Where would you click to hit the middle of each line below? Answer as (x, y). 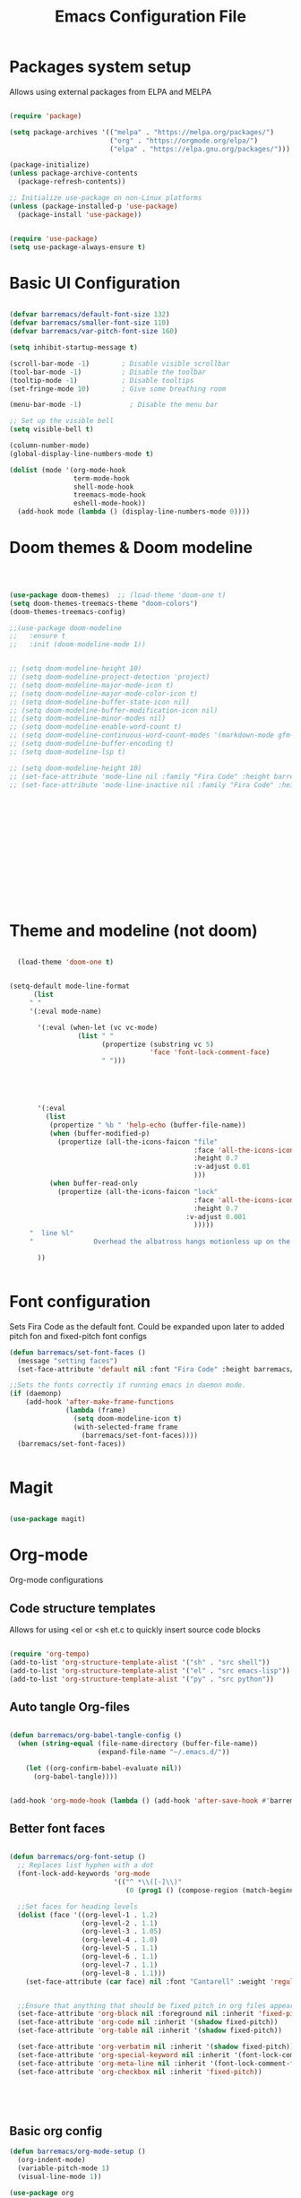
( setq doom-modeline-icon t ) (127, 1418)
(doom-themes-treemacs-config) (68, 611)
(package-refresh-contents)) (72, 182)
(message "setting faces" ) (68, 1361)
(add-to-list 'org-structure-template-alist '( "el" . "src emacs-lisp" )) (150, 1670)
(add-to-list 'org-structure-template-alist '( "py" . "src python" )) (142, 1679)
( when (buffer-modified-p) (99, 1133)
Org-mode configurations (56, 1580)
